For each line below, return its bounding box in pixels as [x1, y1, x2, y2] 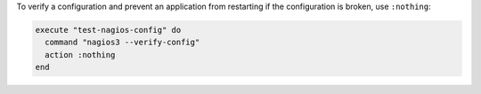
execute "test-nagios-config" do [35, 25, 182, 35]
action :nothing [45, 50, 116, 59]
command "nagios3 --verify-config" [45, 37, 200, 48]
